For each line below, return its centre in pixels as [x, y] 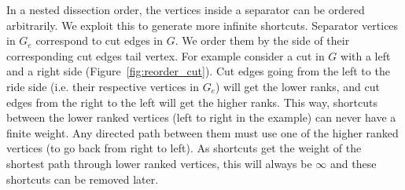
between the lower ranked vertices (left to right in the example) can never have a [201, 117]
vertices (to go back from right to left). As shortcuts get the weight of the [184, 148]
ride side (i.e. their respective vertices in [103, 86]
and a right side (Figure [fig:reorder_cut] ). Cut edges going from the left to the [198, 71]
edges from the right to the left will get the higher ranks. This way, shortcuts [192, 102]
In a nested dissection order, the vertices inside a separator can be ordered [186, 9]
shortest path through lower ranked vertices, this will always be [159, 163]
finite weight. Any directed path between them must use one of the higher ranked [202, 132]
